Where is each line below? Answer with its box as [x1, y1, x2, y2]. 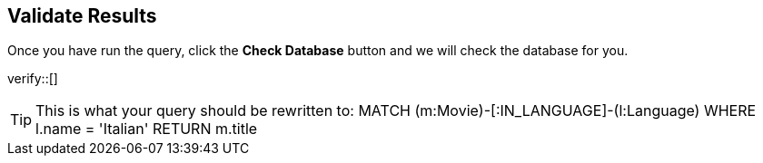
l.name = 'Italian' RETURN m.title [35, 120, 258, 139]
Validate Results [7, 5, 157, 27]
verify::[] [7, 71, 58, 87]
